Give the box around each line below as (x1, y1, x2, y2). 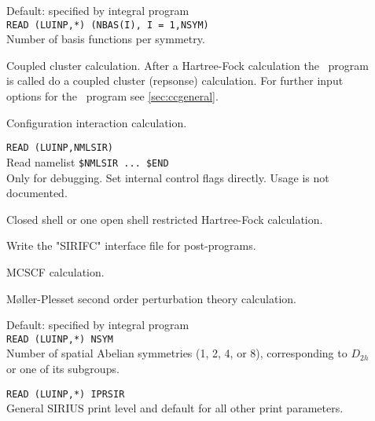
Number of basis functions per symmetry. (6, 31, 205, 47)
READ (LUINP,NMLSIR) (6, 142, 114, 154)
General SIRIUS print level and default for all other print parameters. (6, 400, 344, 416)
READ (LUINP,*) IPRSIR (6, 388, 125, 400)
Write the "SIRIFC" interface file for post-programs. (6, 237, 256, 254)
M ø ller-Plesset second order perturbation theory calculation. (6, 290, 296, 306)
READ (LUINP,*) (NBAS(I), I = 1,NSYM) (6, 19, 209, 31)
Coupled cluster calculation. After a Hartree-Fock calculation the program (6, 57, 369, 73)
